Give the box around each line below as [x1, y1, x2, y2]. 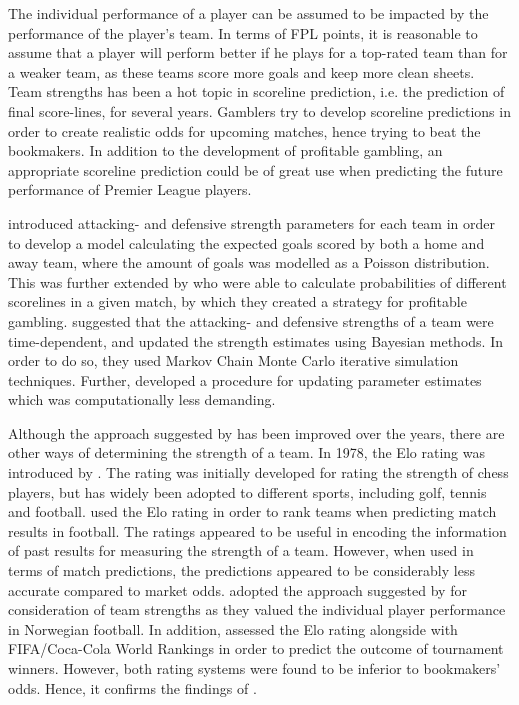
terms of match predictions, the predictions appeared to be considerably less [8, 560, 475, 581]
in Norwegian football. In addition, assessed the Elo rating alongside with [8, 618, 458, 639]
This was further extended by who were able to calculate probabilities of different [8, 271, 507, 292]
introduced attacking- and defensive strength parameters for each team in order [8, 212, 496, 233]
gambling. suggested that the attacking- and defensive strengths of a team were [8, 310, 494, 331]
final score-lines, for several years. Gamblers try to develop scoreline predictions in [8, 100, 511, 121]
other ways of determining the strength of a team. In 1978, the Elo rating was [8, 442, 485, 463]
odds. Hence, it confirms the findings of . [8, 677, 257, 698]
